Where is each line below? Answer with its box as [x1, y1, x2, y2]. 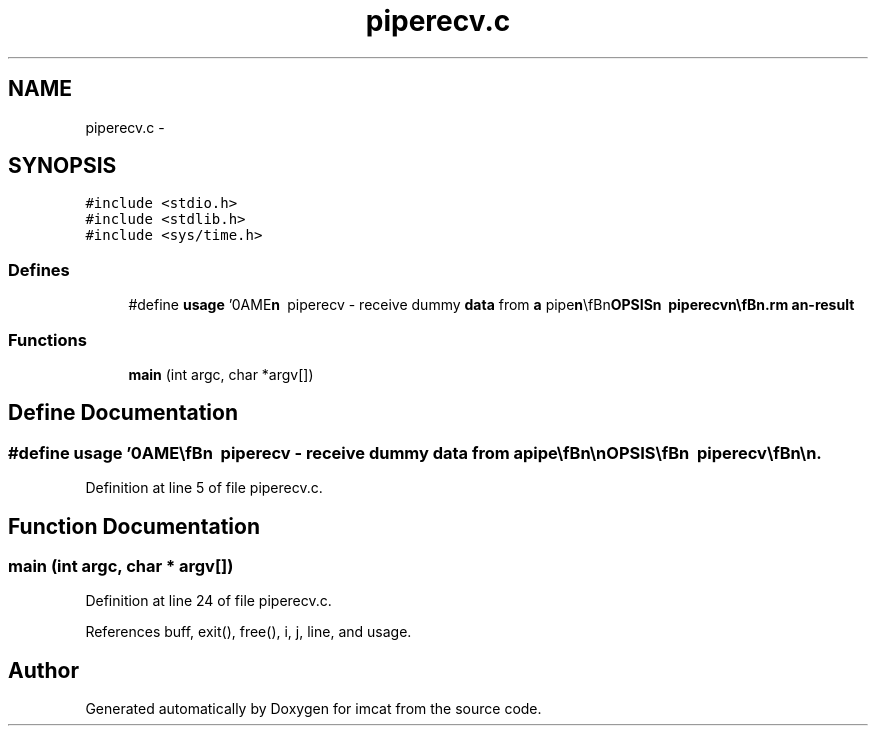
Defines [8, 259, 70, 280]
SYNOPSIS [8, 153, 117, 179]
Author [8, 657, 79, 683]
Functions [8, 329, 87, 350]
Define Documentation [8, 400, 238, 426]
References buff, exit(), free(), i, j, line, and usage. [85, 623, 412, 641]
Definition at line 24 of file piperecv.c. [85, 592, 332, 610]
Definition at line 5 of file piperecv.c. [85, 479, 323, 497]
